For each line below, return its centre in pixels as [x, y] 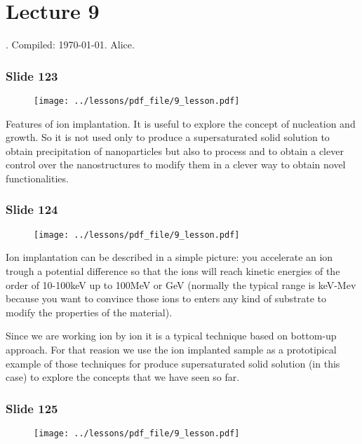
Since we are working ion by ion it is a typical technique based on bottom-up [171, 336]
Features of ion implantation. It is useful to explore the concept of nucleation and [181, 123]
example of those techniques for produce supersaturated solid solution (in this [173, 363]
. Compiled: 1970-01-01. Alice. [70, 45]
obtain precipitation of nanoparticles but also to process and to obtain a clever [175, 150]
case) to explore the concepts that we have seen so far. [123, 377]
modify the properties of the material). [89, 312]
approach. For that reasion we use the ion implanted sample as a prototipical [171, 349]
